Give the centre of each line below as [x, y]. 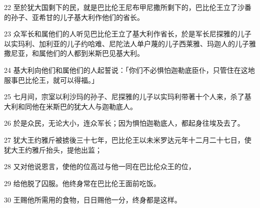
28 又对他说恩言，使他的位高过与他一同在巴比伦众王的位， [100, 166]
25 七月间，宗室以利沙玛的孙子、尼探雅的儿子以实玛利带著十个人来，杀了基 [128, 97]
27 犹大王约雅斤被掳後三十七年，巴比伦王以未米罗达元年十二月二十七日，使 [128, 139]
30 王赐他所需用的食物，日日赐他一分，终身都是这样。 [93, 200]
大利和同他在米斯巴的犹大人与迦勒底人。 [70, 106]
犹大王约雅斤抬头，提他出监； [53, 149]
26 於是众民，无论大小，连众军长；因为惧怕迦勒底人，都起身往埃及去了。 [124, 123]
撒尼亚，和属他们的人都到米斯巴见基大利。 [74, 53]
